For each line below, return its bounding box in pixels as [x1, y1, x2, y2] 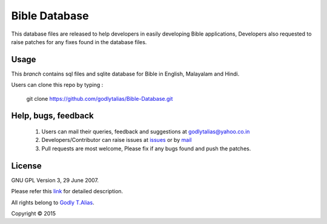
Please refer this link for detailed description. [11, 188, 124, 195]
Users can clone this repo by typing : [11, 82, 104, 89]
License [11, 161, 42, 171]
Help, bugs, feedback [11, 110, 94, 121]
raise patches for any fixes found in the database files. [11, 38, 147, 45]
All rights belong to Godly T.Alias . [11, 199, 94, 206]
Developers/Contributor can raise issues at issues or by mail [41, 136, 192, 144]
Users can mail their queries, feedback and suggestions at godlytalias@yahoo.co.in [41, 128, 250, 135]
